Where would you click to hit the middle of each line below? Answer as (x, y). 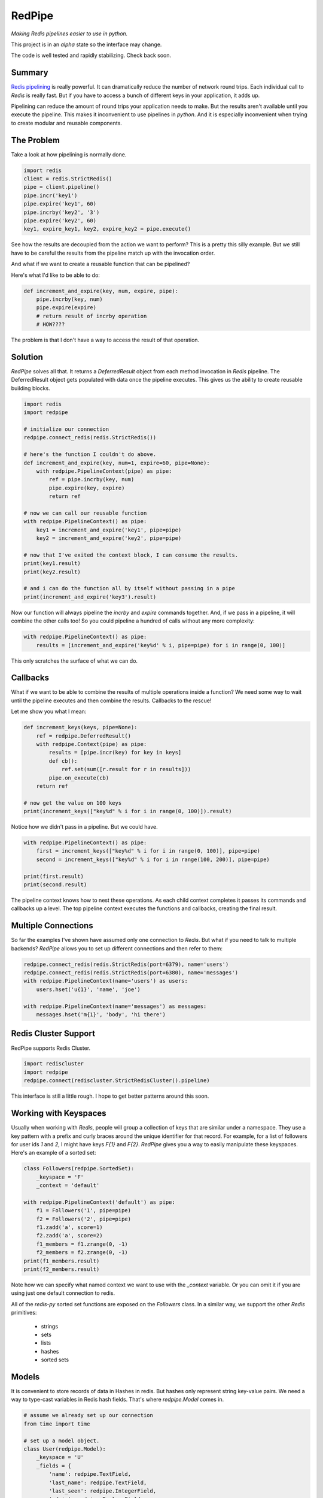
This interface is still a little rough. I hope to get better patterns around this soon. (110, 1096)
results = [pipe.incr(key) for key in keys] (115, 753)
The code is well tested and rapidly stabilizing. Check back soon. (91, 55)
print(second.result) (55, 885)
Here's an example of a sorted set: (54, 1153)
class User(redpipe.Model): (65, 1449)
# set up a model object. (62, 1440)
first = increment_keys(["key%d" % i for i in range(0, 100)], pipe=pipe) (148, 851)
